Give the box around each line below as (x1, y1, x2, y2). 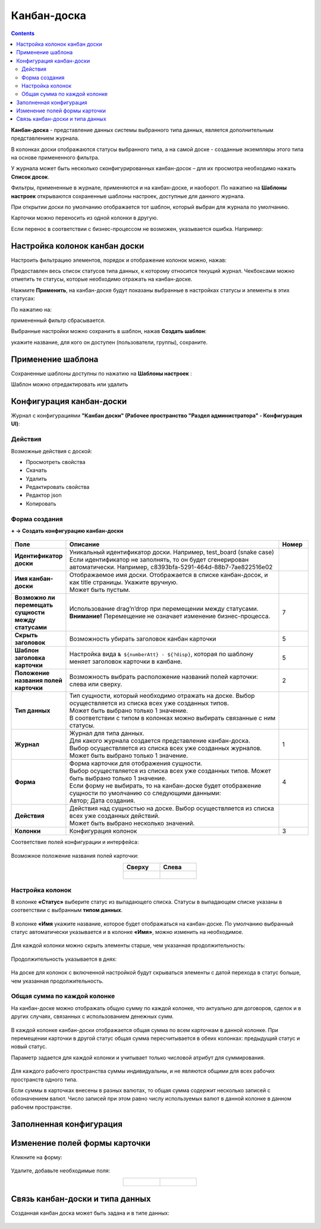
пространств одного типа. (11, 1076, 78, 1083)
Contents (11, 30, 35, 37)
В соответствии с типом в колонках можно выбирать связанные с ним (69, 714, 276, 722)
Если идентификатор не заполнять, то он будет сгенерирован (69, 556, 249, 564)
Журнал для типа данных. (69, 729, 145, 738)
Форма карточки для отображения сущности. (69, 759, 202, 767)
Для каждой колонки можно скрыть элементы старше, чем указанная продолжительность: (11, 942, 246, 949)
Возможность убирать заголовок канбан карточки (69, 635, 216, 643)
